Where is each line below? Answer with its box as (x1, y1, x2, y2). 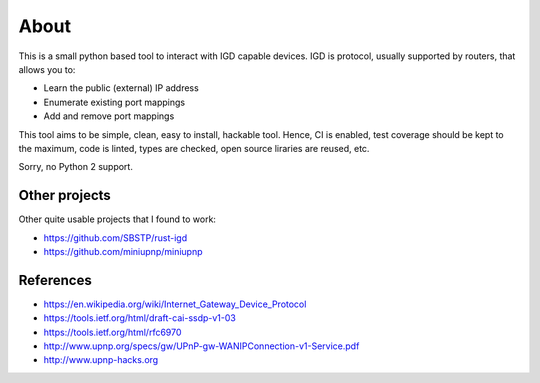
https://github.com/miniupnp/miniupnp (43, 245, 204, 257)
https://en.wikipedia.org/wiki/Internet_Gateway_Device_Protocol (43, 298, 307, 310)
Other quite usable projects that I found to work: (18, 213, 217, 225)
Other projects (18, 187, 112, 204)
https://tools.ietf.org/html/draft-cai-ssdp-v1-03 (43, 312, 237, 324)
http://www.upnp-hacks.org (43, 354, 159, 366)
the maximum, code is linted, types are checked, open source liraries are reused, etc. (18, 142, 370, 154)
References (18, 271, 92, 289)
